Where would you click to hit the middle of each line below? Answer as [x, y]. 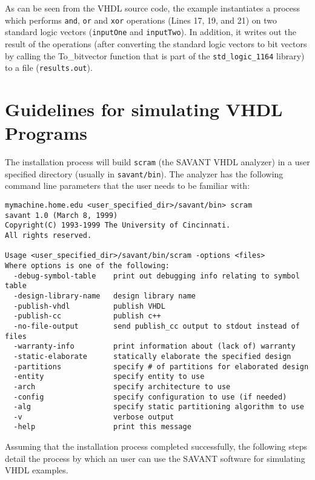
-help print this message [102, 427]
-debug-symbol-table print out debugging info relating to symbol [157, 276]
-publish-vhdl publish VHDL [89, 306]
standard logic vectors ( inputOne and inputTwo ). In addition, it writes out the [151, 32]
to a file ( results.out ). [49, 67]
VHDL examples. [37, 470]
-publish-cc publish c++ [87, 316]
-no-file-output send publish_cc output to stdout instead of [157, 326]
